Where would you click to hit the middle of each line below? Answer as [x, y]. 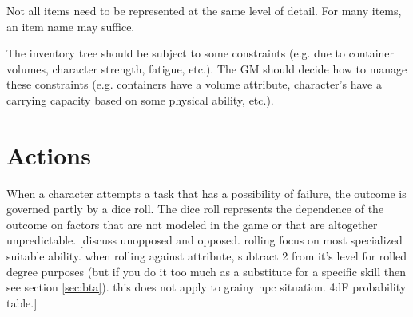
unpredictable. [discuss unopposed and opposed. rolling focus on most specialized [205, 240]
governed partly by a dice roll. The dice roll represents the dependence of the [195, 209]
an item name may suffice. [71, 26]
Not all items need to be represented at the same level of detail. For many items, [204, 10]
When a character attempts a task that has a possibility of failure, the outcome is [206, 193]
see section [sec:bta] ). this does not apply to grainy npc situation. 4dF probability [206, 287]
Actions [49, 155]
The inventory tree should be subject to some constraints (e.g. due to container [201, 53]
